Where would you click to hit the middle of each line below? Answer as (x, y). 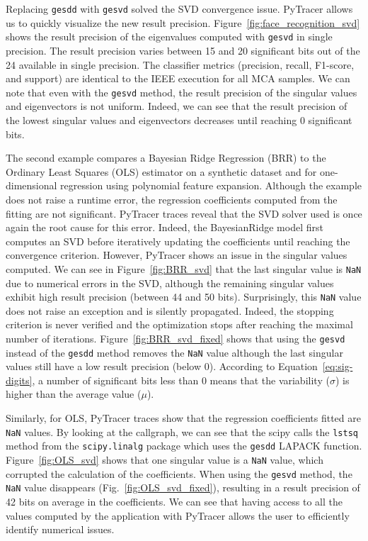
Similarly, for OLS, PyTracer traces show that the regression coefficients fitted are (183, 418)
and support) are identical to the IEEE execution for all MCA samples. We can (178, 78)
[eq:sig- (338, 366)
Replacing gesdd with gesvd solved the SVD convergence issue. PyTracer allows (179, 9)
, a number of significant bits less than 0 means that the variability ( (181, 380)
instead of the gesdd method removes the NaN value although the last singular (174, 352)
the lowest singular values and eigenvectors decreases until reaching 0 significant (179, 119)
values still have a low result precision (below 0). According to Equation (162, 366)
